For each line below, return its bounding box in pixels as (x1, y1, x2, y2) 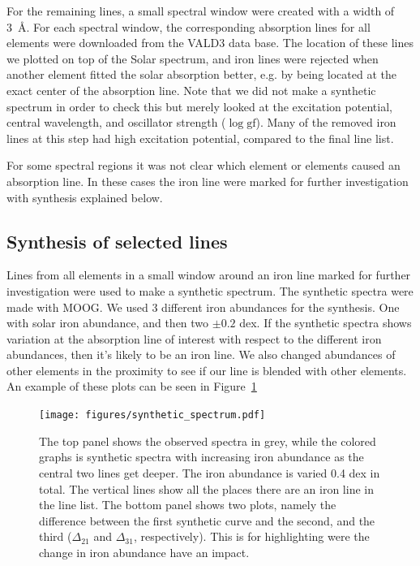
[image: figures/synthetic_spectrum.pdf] (39, 409, 266, 421)
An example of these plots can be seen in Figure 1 (6, 378, 257, 395)
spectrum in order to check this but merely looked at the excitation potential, (6, 97, 392, 114)
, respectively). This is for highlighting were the (133, 528, 370, 545)
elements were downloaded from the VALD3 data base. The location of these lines (6, 34, 414, 51)
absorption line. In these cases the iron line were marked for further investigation (6, 172, 409, 189)
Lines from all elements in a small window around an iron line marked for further (6, 266, 411, 283)
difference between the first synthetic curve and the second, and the (39, 512, 375, 529)
